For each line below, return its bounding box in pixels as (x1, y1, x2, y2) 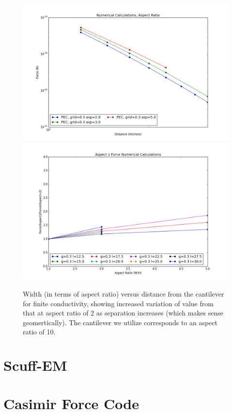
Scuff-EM (3, 355, 67, 375)
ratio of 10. (23, 327, 56, 337)
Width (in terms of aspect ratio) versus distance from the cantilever (23, 288, 224, 298)
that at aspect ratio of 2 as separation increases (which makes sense (23, 308, 224, 318)
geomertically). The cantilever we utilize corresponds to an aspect (23, 317, 218, 327)
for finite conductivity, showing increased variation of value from (23, 298, 214, 308)
